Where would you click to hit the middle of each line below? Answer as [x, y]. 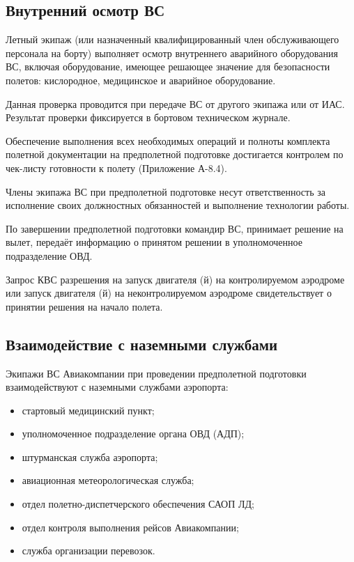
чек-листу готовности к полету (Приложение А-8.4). [116, 167]
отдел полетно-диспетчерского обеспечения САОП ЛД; [138, 504]
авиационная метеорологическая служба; [108, 480]
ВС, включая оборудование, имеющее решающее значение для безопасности [168, 67]
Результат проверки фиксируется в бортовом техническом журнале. [148, 117]
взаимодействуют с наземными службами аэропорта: [117, 387]
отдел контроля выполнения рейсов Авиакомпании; [130, 527]
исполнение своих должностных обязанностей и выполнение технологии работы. [178, 205]
